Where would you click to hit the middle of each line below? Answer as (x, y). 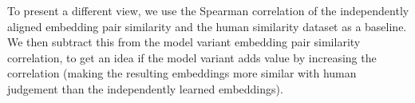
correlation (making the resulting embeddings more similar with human (182, 73)
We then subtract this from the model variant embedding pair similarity (184, 42)
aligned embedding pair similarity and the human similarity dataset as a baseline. (207, 26)
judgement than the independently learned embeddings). (145, 88)
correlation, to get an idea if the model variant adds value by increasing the (192, 57)
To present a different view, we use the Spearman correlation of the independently (208, 10)
